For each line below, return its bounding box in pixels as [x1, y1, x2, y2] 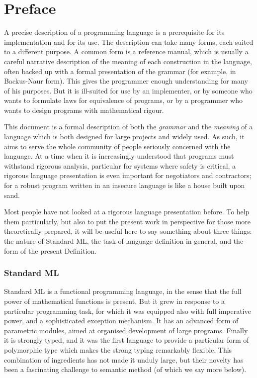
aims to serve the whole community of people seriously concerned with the [4, 141, 231, 151]
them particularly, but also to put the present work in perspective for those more [4, 216, 251, 226]
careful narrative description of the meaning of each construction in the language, [4, 56, 252, 66]
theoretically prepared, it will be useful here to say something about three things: [4, 226, 252, 236]
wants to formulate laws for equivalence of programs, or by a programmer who [4, 95, 243, 105]
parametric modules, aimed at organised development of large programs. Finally [4, 325, 248, 335]
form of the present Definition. [4, 245, 97, 256]
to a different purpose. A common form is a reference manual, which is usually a [4, 46, 249, 57]
